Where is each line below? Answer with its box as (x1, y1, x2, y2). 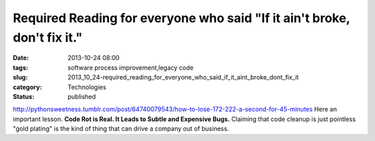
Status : (12, 92, 35, 100)
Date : (12, 54, 29, 62)
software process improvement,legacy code (67, 63, 194, 72)
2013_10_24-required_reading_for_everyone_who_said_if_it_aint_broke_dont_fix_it (67, 73, 299, 82)
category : (12, 83, 42, 91)
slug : (12, 73, 28, 82)
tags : (12, 63, 28, 72)
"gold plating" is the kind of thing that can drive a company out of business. (12, 124, 229, 133)
